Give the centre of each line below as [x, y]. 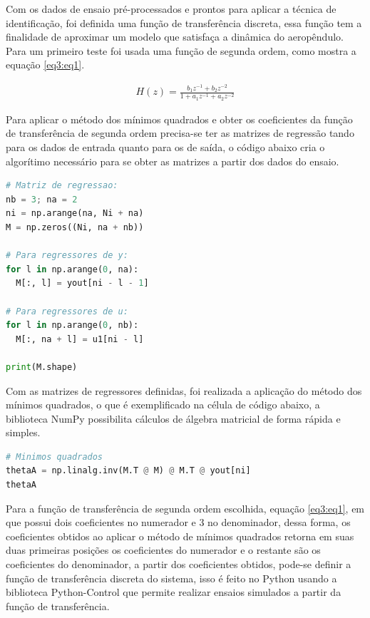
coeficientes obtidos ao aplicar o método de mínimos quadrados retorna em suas [180, 536]
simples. [23, 432]
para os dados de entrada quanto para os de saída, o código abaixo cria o [165, 147]
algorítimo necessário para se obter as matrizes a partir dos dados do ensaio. [173, 161]
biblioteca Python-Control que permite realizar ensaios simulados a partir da [174, 592]
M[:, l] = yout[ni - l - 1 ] [82, 283]
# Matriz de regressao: [62, 186]
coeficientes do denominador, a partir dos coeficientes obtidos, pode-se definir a [179, 564]
